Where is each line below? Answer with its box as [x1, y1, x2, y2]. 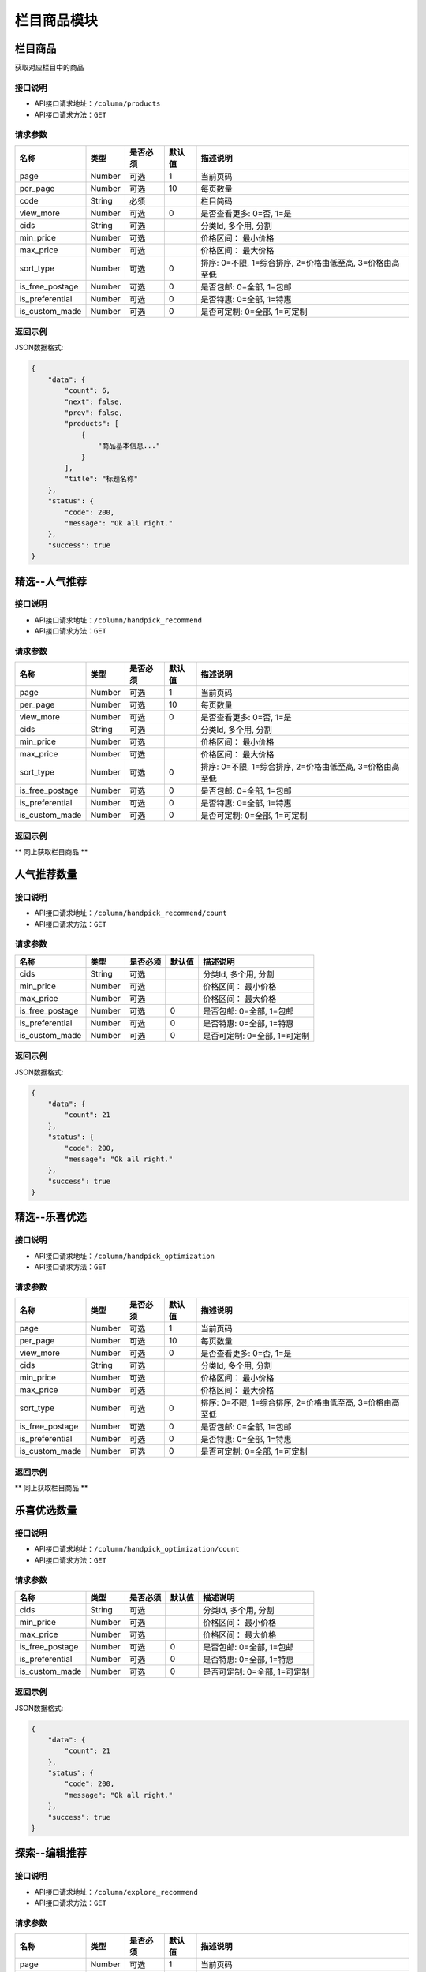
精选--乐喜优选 [14, 1211, 87, 1224]
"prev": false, [64, 409, 124, 417]
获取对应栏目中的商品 [14, 63, 84, 73]
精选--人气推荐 [14, 574, 87, 588]
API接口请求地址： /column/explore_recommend [34, 1887, 199, 1896]
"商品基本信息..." [97, 442, 161, 450]
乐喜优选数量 [14, 1503, 77, 1517]
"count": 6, [64, 387, 110, 395]
